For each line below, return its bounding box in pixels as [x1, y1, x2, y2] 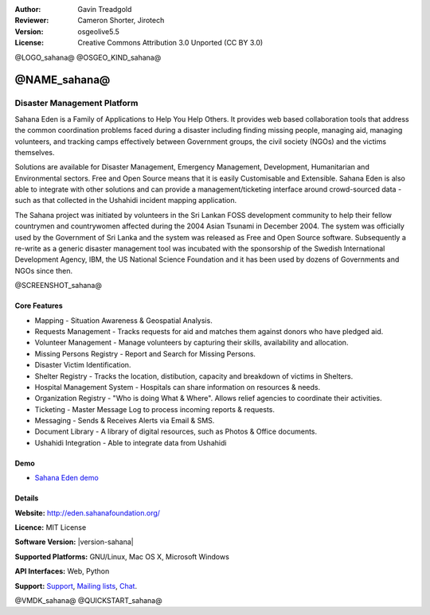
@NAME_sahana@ [14, 73, 111, 87]
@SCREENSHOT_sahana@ [14, 281, 103, 290]
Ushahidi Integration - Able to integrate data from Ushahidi [34, 438, 227, 447]
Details [14, 493, 39, 503]
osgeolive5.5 [77, 26, 119, 36]
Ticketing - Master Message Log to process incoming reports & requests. [34, 404, 275, 414]
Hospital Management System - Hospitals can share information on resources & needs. [34, 382, 321, 391]
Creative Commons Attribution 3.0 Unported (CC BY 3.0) [77, 38, 264, 48]
